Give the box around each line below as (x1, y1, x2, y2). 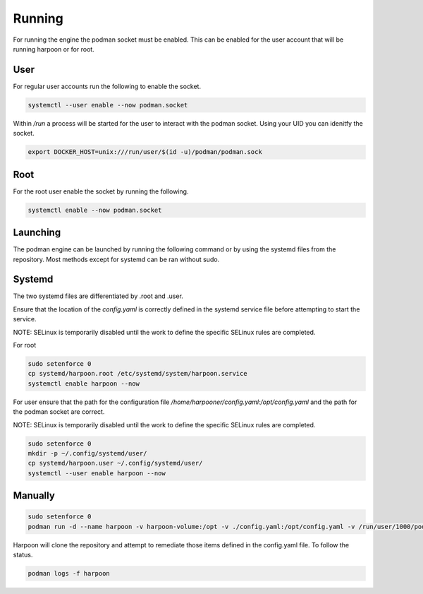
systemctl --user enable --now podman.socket (27, 101, 188, 109)
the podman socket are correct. (13, 408, 105, 416)
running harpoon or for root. (13, 44, 94, 53)
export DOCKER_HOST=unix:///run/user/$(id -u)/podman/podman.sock (27, 148, 262, 156)
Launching (13, 227, 61, 239)
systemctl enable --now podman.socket (27, 206, 162, 214)
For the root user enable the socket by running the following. (13, 187, 189, 196)
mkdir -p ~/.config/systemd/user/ (27, 449, 147, 457)
